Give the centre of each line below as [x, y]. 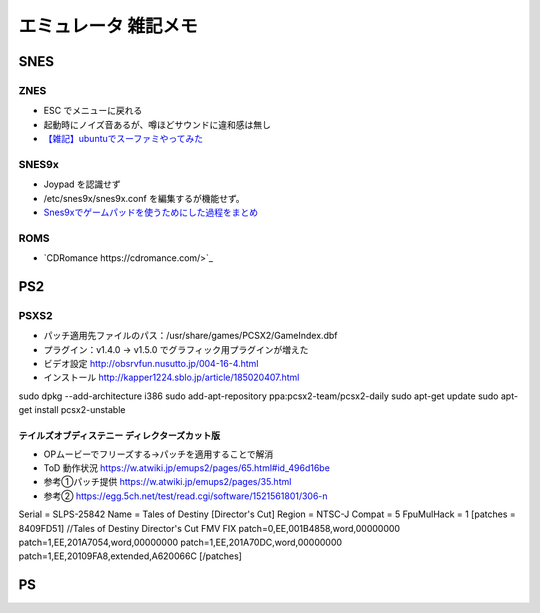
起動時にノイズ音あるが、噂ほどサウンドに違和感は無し [157, 124]
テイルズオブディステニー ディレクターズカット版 [119, 436]
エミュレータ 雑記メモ [108, 26]
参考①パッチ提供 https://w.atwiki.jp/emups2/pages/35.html [167, 482]
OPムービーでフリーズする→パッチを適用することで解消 [158, 454]
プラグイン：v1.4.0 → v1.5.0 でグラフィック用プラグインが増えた [176, 349]
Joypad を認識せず [82, 184]
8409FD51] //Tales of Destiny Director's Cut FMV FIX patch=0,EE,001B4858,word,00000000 [209, 528]
